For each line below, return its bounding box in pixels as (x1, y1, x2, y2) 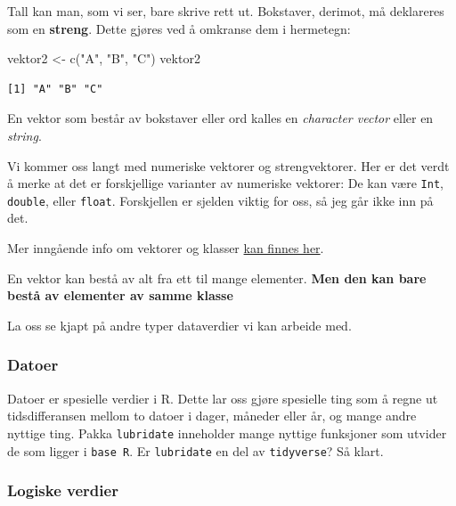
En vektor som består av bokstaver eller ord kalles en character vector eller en (7, 109, 434, 127)
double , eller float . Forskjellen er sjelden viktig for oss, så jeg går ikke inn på (7, 191, 434, 209)
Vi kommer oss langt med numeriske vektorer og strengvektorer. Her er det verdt (7, 156, 450, 175)
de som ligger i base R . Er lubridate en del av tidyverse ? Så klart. (7, 441, 384, 460)
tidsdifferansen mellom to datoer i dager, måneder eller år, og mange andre (7, 406, 417, 425)
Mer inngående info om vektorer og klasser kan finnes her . (7, 239, 324, 257)
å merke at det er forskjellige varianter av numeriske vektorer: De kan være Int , (7, 174, 444, 192)
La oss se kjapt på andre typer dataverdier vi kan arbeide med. (7, 315, 352, 334)
